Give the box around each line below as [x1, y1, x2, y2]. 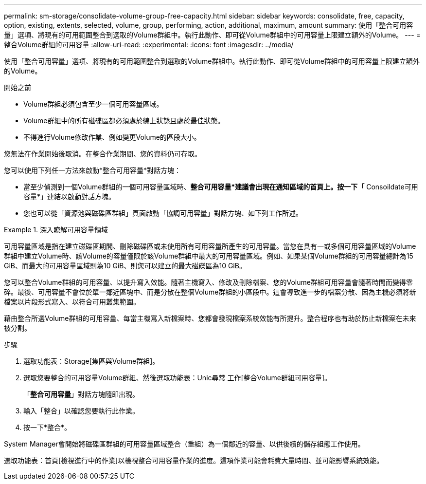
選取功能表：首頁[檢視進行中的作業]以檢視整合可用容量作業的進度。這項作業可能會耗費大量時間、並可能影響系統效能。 [4, 456, 384, 465]
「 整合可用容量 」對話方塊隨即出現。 [23, 390, 139, 398]
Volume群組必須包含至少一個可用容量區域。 [23, 100, 163, 108]
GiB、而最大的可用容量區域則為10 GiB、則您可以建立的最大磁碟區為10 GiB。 [4, 261, 246, 270]
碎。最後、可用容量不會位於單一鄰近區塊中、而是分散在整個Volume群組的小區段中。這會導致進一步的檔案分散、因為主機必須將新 [4, 288, 416, 296]
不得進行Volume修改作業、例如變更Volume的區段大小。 [23, 133, 201, 141]
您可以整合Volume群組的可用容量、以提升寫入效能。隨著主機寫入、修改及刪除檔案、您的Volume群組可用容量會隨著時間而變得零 [4, 278, 413, 286]
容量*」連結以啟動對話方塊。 [23, 192, 116, 201]
